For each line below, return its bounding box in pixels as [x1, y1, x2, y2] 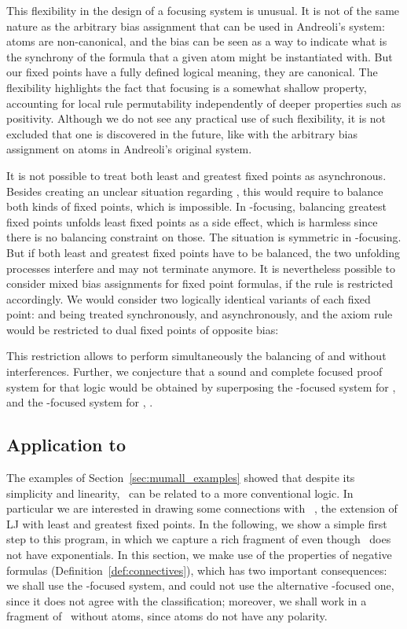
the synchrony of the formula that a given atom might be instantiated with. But [6, 48, 393, 64]
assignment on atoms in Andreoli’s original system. [6, 141, 252, 157]
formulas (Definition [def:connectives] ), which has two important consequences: [6, 561, 387, 578]
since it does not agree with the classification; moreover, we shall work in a [6, 592, 367, 609]
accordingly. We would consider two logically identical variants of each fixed [6, 290, 371, 307]
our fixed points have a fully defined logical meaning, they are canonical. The [6, 64, 378, 80]
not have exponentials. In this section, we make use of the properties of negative [6, 546, 392, 563]
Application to [6, 432, 126, 457]
